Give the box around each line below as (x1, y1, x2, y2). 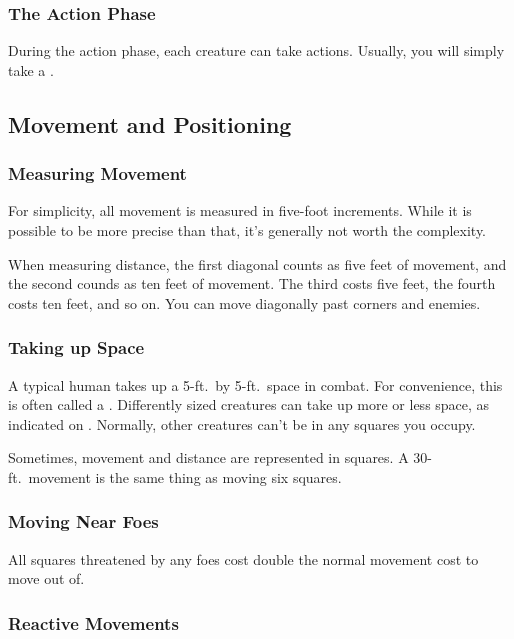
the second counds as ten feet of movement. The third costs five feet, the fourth (8, 273, 496, 294)
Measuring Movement (8, 161, 187, 186)
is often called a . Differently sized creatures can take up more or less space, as (8, 394, 490, 415)
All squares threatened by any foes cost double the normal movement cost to (8, 548, 479, 569)
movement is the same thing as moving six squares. (28, 466, 342, 487)
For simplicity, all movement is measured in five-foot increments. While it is (8, 200, 472, 221)
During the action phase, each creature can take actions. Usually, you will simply (8, 40, 505, 61)
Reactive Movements (8, 610, 179, 635)
